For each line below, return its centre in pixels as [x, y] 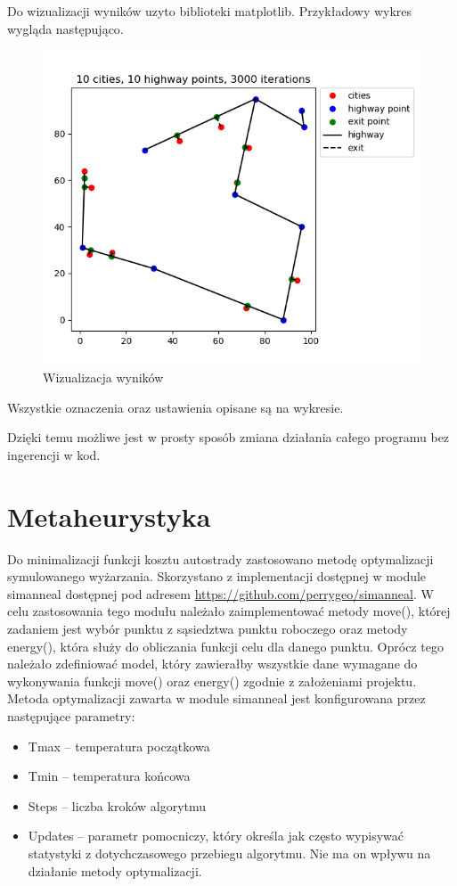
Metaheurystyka [109, 516]
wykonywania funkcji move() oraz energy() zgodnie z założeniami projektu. [212, 681]
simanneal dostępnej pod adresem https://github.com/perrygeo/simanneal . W [220, 593]
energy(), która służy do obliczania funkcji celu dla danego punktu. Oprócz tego [225, 646]
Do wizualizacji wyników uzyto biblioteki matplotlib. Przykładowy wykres [210, 11]
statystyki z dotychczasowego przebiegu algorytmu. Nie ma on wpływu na [229, 853]
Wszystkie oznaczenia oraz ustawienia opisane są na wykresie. [175, 407]
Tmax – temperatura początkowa [119, 746]
